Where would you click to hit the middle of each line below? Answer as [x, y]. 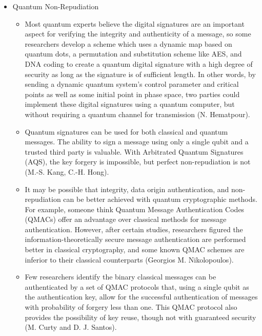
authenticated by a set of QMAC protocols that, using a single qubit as [137, 286]
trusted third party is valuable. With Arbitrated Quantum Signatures [134, 151]
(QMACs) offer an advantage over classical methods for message [126, 219]
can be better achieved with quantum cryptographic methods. [160, 199]
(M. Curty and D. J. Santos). [71, 327]
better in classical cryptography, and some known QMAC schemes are [135, 249]
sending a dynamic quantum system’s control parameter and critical [132, 84]
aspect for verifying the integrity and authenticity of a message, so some [138, 34]
